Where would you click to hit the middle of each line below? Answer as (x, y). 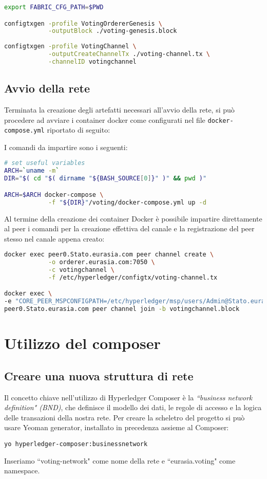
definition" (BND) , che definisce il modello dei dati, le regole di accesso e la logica (133, 407)
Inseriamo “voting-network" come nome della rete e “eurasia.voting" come (120, 460)
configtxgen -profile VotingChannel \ (70, 47)
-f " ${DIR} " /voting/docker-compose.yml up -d (127, 202)
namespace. (22, 471)
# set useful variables (45, 163)
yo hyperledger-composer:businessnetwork (76, 444)
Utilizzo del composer (82, 343)
